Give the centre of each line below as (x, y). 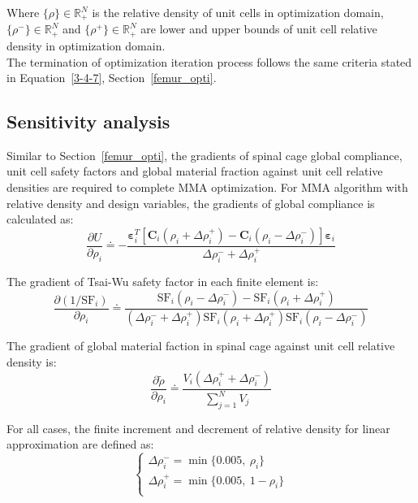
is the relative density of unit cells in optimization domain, (238, 12)
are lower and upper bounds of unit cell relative (259, 29)
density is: (32, 362)
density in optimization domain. (86, 45)
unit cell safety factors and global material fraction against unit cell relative (195, 171)
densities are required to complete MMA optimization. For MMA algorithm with (207, 187)
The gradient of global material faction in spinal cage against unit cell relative (201, 346)
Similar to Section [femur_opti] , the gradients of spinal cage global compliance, (205, 155)
